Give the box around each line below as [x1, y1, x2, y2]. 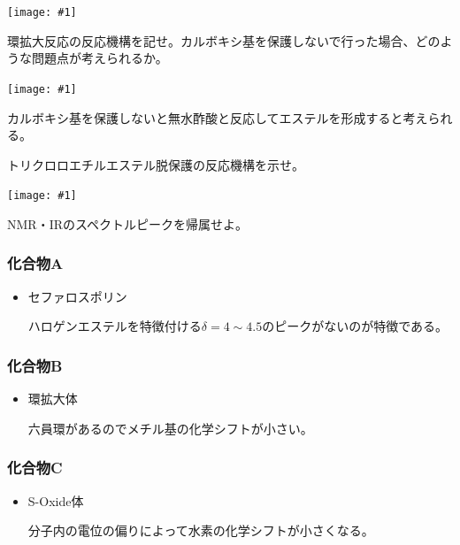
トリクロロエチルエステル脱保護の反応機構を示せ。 [7, 155, 304, 173]
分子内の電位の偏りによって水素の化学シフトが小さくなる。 [27, 521, 374, 540]
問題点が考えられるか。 [31, 49, 168, 67]
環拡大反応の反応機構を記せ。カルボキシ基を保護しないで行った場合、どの [7, 31, 441, 50]
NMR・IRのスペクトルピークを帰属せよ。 [7, 214, 249, 233]
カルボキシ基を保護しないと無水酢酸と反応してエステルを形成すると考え [7, 108, 428, 127]
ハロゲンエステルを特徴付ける [27, 317, 202, 335]
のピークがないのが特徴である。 [262, 317, 448, 335]
